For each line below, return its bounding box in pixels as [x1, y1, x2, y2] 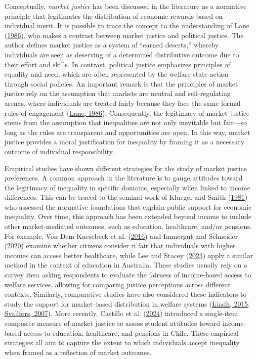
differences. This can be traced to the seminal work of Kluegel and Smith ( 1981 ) [4, 192, 248, 202]
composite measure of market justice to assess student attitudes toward [4, 318, 220, 328]
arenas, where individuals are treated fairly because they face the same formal [4, 97, 241, 108]
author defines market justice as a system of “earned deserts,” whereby [4, 40, 219, 50]
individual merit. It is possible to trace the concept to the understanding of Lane [4, 20, 250, 31]
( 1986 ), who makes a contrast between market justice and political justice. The [4, 30, 244, 40]
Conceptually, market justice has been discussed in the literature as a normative [4, 1, 247, 11]
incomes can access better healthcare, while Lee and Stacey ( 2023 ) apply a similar [4, 250, 253, 260]
